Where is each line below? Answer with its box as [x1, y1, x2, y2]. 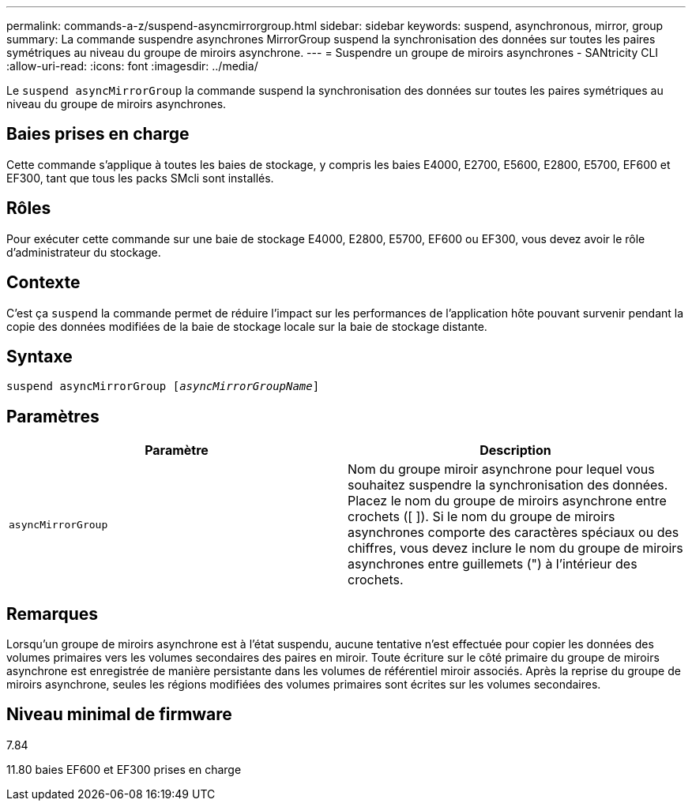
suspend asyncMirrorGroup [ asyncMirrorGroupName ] [6, 380, 320, 393]
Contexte [6, 272, 81, 293]
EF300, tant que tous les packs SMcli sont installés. [6, 171, 274, 185]
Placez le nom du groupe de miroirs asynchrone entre [348, 493, 667, 509]
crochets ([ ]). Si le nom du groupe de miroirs [348, 509, 615, 525]
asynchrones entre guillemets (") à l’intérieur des [348, 556, 637, 572]
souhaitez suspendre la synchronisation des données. [348, 477, 668, 494]
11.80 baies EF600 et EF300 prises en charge [6, 762, 242, 776]
